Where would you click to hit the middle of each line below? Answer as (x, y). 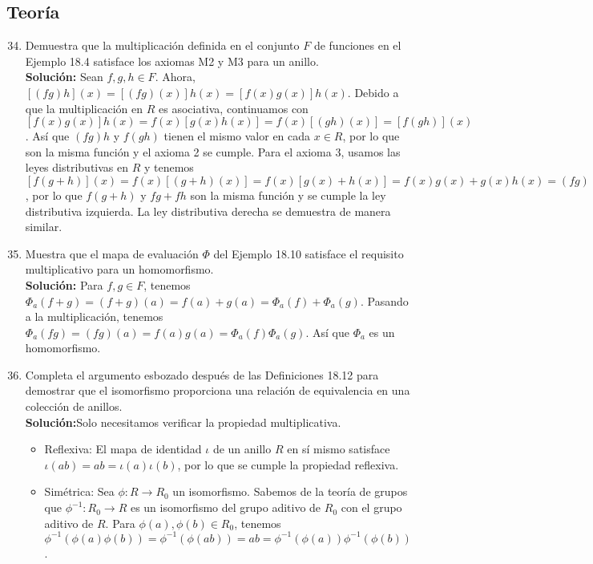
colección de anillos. (74, 406)
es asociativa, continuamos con (234, 108)
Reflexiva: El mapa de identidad (123, 449)
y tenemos (169, 167)
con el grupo (371, 507)
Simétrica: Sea (79, 491)
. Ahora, (175, 77)
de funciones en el (357, 45)
